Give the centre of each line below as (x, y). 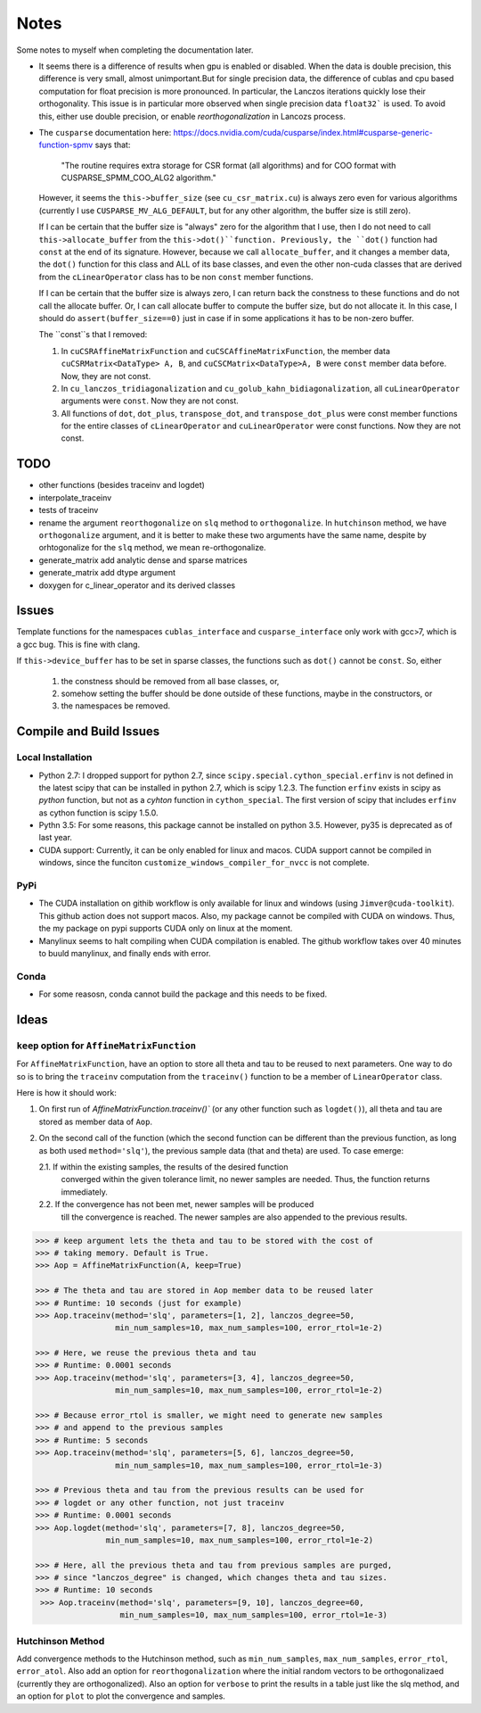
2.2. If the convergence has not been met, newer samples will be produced (176, 1204)
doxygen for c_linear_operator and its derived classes (137, 585)
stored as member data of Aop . (96, 1121)
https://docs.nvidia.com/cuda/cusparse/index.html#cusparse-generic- (303, 132)
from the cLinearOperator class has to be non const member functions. (176, 277)
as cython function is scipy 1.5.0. (98, 813)
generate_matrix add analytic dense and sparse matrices (143, 560)
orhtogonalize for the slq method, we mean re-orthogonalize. (152, 548)
